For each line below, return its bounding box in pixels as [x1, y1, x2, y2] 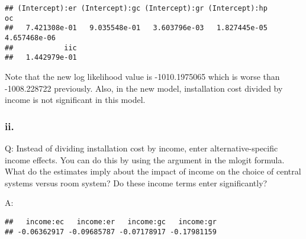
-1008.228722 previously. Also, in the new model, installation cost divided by [5, 82, 283, 94]
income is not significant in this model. [5, 93, 146, 106]
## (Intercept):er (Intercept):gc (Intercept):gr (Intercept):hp [5, 4, 268, 12]
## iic [5, 43, 77, 52]
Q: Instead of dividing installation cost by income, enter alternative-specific [5, 141, 278, 154]
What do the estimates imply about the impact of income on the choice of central [5, 165, 301, 177]
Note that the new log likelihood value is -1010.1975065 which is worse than [5, 70, 280, 82]
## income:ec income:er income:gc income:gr [5, 217, 217, 226]
